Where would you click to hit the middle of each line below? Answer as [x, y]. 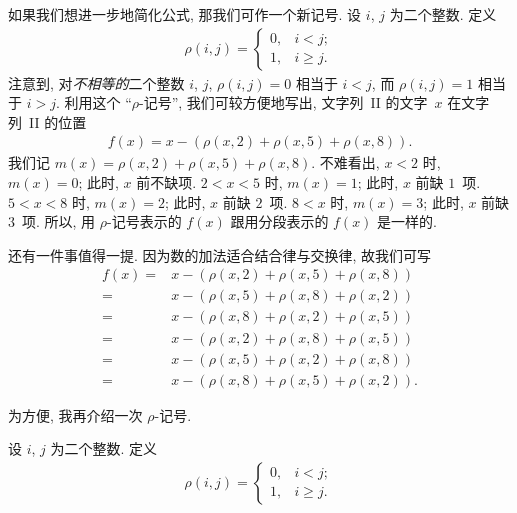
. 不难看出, [345, 162]
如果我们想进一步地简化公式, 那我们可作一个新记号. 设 [185, 14]
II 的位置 [57, 121]
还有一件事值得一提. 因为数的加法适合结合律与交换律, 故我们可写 [220, 254]
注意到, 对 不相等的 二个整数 [96, 82]
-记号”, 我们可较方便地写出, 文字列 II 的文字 [283, 102]
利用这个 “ [98, 102]
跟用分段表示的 [279, 221]
